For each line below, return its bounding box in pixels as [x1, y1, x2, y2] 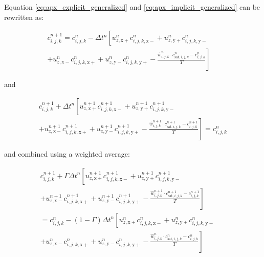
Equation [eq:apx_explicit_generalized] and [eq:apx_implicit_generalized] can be [4, 2, 260, 12]
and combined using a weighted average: [4, 148, 130, 159]
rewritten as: [4, 11, 44, 22]
